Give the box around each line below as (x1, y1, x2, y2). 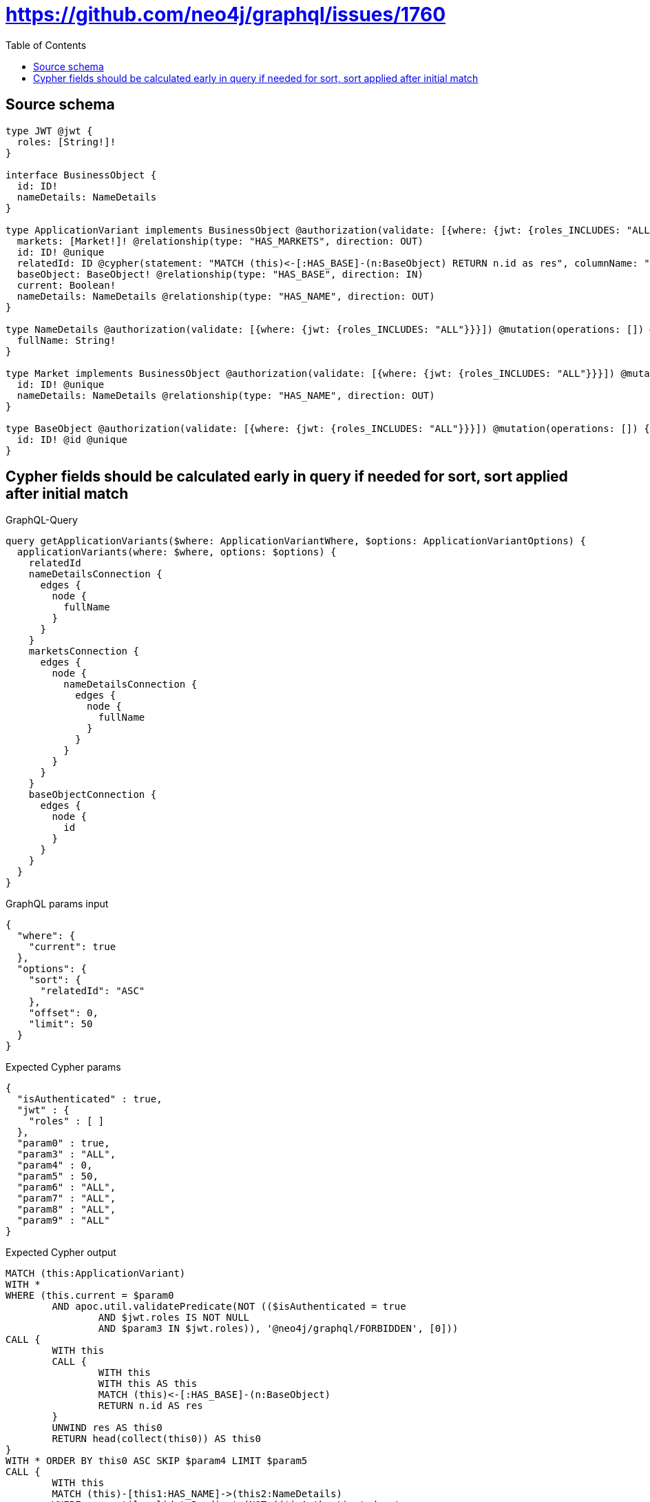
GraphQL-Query (6, 514, 78, 526)
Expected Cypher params (6, 1061, 121, 1073)
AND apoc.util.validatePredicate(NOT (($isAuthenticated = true (52, 1301, 406, 1313)
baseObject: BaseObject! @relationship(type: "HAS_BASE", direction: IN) (17, 268, 423, 280)
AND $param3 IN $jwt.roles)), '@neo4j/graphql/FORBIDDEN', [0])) (98, 1323, 459, 1335)
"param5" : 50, (17, 1171, 98, 1182)
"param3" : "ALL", (17, 1149, 116, 1160)
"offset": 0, (28, 1007, 98, 1019)
